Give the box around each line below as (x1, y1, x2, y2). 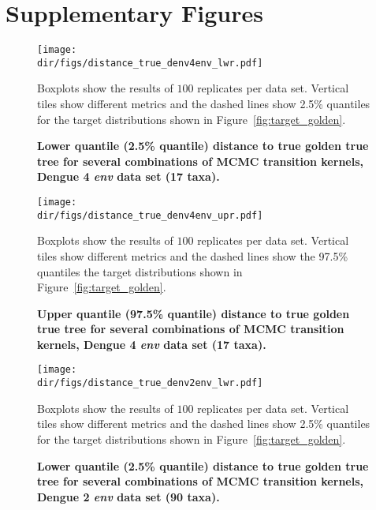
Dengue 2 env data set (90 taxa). (37, 488, 220, 504)
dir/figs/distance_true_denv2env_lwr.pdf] (37, 377, 263, 389)
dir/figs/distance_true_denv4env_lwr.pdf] (37, 57, 263, 69)
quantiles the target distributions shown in (37, 263, 243, 279)
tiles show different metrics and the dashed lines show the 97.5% (37, 247, 348, 264)
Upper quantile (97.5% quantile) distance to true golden (37, 305, 350, 321)
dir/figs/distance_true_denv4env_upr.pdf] (37, 209, 263, 221)
